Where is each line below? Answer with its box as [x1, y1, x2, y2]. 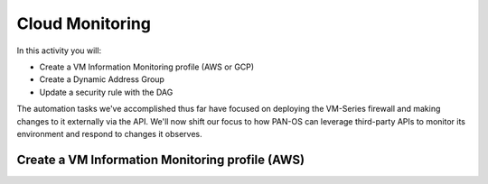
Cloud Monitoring [16, 14, 151, 33]
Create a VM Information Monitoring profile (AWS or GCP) [39, 61, 255, 72]
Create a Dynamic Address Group [39, 74, 164, 85]
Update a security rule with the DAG [39, 87, 174, 97]
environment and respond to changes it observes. [16, 128, 202, 139]
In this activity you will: [16, 45, 102, 56]
